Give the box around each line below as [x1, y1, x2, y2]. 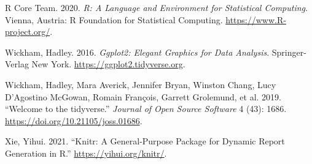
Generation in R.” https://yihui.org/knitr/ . [5, 146, 167, 159]
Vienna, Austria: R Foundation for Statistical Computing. [5, 13, 223, 26]
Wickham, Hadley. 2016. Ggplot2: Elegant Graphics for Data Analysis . [5, 45, 270, 58]
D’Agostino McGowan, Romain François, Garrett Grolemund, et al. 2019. [5, 90, 281, 103]
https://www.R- [225, 13, 286, 26]
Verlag [5, 58, 29, 70]
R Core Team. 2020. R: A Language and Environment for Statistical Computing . [5, 1, 308, 13]
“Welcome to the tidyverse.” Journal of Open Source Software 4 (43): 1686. [5, 102, 287, 115]
